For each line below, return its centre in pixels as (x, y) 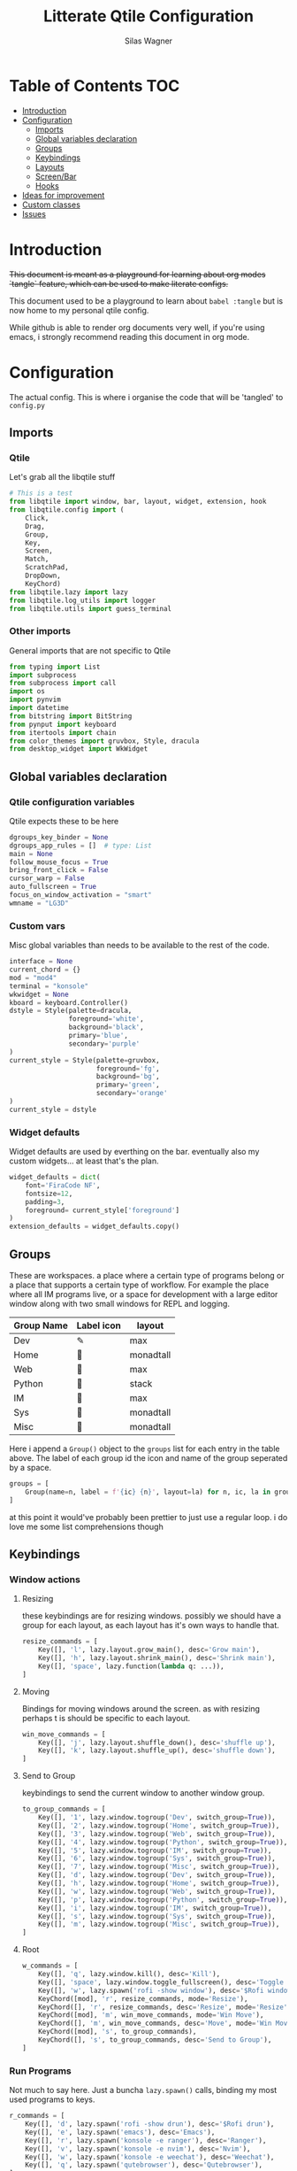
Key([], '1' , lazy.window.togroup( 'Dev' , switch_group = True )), (157, 1818)
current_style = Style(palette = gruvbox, (85, 1060)
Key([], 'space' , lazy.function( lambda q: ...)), (131, 1666)
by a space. (30, 1468)
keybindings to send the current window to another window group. (143, 1793)
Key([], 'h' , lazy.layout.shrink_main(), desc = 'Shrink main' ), (157, 1658)
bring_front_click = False (59, 870)
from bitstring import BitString (71, 716)
